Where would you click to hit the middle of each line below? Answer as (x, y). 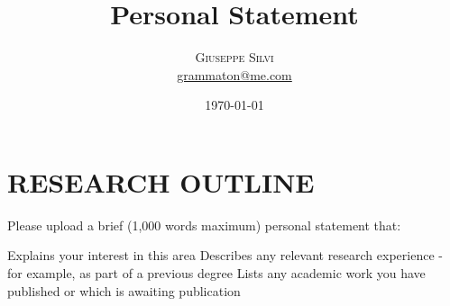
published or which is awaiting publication (124, 290)
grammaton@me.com (234, 74)
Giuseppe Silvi (234, 57)
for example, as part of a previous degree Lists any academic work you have (216, 273)
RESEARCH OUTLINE (161, 181)
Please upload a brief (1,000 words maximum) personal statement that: (204, 225)
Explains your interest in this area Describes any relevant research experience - (225, 255)
